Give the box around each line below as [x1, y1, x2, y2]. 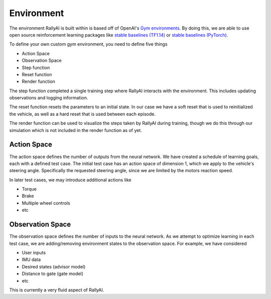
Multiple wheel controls [22, 200, 70, 206]
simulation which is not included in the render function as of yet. [9, 127, 143, 133]
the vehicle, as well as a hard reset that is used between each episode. [9, 111, 156, 117]
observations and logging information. [9, 95, 88, 101]
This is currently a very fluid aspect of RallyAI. [9, 286, 104, 293]
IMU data [22, 256, 41, 263]
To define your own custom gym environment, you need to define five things [9, 41, 168, 47]
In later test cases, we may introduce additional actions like [9, 177, 131, 183]
